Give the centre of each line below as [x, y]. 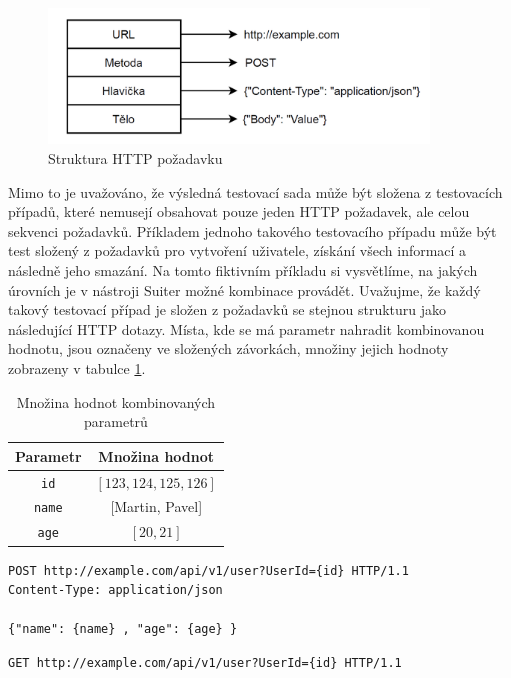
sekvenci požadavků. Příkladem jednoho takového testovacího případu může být [252, 230]
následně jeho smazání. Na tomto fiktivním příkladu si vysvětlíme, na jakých [243, 269]
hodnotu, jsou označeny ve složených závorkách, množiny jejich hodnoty [228, 348]
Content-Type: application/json [115, 590]
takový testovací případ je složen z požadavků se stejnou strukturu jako [227, 309]
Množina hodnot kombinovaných [116, 401]
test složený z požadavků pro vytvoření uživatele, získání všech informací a [237, 250]
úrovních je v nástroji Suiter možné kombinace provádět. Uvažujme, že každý [244, 289]
